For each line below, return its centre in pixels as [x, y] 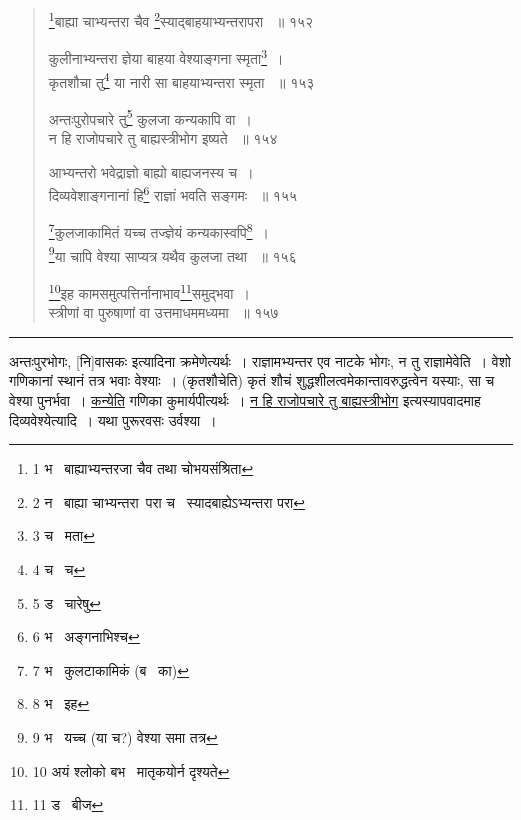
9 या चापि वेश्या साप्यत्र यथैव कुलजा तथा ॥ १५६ [172, 254]
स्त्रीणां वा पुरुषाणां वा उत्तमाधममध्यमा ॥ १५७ [163, 312]
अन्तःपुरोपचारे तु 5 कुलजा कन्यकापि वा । [150, 117]
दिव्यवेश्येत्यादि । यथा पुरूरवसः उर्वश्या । [113, 419]
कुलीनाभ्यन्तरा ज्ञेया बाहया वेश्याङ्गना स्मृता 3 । [166, 56]
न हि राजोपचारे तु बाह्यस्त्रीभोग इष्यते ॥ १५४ [163, 138]
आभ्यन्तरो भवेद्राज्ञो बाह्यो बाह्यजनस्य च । [151, 171]
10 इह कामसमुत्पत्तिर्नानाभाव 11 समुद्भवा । [149, 291]
